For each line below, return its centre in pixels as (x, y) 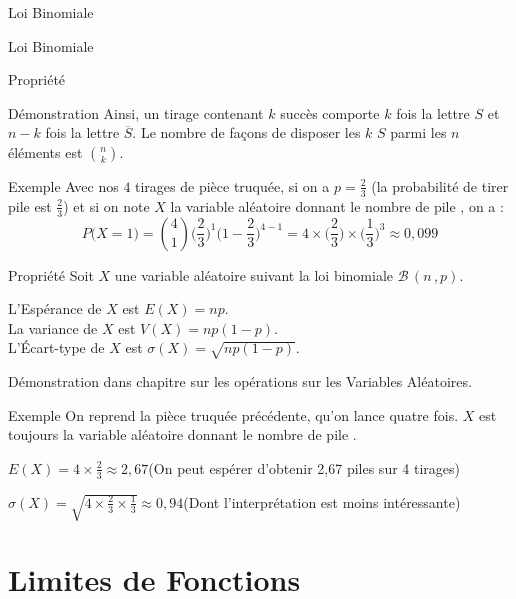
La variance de (53, 327)
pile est (30, 205)
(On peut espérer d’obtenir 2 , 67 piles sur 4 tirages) (304, 467)
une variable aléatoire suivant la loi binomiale (254, 274)
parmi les (418, 132)
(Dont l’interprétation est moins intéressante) (322, 501)
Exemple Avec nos (63, 185)
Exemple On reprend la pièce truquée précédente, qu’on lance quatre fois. (233, 414)
